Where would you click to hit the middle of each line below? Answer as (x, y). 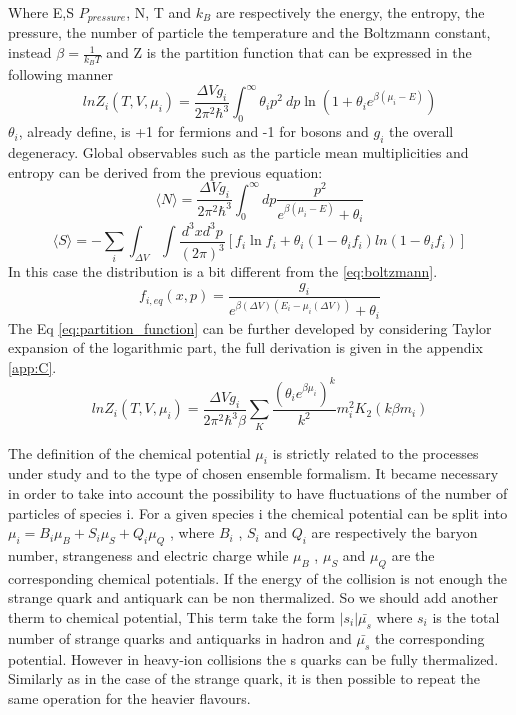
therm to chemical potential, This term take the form (171, 617)
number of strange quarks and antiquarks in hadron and (180, 637)
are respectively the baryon (394, 532)
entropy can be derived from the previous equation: (165, 171)
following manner (61, 74)
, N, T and (159, 12)
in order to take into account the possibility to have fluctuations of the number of (258, 493)
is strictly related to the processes (375, 452)
